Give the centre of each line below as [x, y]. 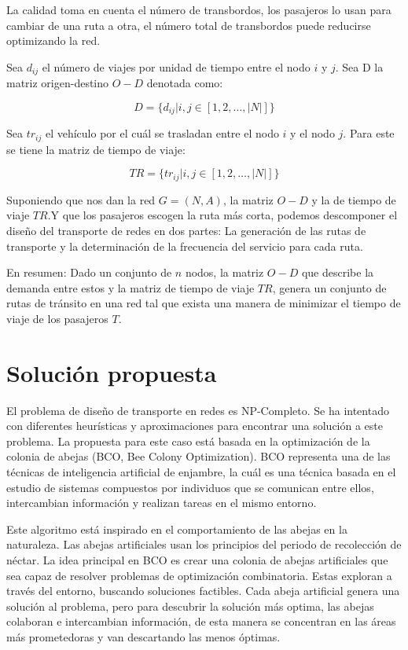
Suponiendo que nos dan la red [81, 199]
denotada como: [185, 83]
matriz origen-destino [58, 83]
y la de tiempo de [354, 199]
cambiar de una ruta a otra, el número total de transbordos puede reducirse [189, 25]
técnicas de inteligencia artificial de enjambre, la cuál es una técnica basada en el [201, 472]
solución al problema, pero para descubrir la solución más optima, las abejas [190, 606]
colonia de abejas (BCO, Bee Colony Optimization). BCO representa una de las [198, 456]
